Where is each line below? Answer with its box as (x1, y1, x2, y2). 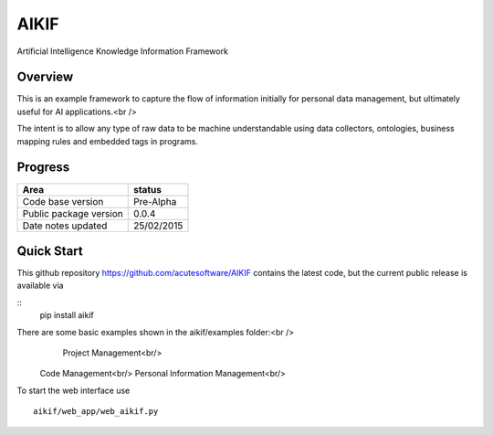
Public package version (22, 207, 123, 219)
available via (16, 280, 64, 292)
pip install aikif (39, 310, 95, 321)
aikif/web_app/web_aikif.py (33, 407, 159, 417)
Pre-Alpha (132, 195, 177, 207)
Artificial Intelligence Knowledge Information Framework (16, 46, 228, 57)
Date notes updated (22, 219, 108, 232)
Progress (16, 160, 70, 175)
